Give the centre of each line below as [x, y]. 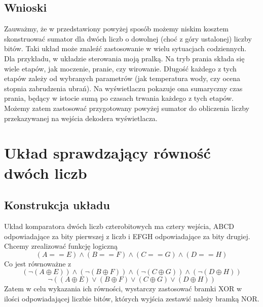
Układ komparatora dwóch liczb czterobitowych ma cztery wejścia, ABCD [119, 226]
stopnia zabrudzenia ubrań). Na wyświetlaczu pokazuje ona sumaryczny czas [123, 88]
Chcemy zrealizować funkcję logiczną [61, 246]
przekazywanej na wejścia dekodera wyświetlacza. [81, 118]
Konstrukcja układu [57, 205]
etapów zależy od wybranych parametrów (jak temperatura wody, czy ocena [122, 78]
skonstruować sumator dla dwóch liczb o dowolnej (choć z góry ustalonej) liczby [128, 38]
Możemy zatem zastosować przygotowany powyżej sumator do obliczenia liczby [127, 108]
